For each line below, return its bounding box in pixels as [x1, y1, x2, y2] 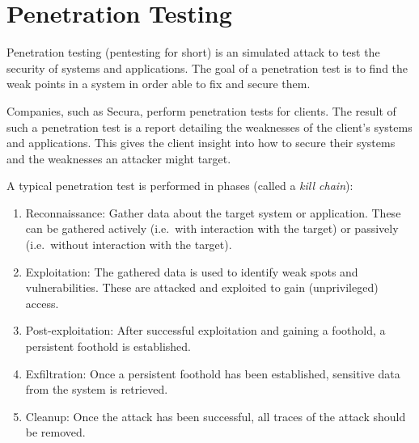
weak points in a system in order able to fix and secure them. [6, 75, 311, 92]
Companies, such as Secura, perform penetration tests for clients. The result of [6, 102, 396, 119]
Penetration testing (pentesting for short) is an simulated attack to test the [6, 44, 380, 61]
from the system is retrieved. [25, 381, 168, 398]
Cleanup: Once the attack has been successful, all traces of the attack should [25, 407, 406, 424]
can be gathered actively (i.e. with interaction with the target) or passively [25, 220, 399, 237]
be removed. [25, 424, 86, 441]
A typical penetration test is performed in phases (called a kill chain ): [6, 177, 353, 194]
